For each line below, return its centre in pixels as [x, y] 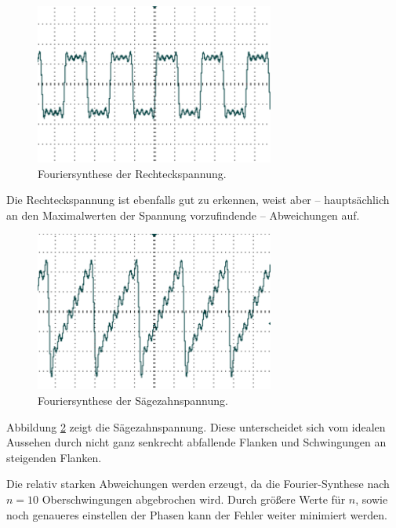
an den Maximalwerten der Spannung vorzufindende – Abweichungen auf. [183, 215]
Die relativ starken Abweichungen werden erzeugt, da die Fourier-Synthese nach [198, 484]
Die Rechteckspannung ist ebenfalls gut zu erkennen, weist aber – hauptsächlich [198, 200]
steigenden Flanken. [54, 457]
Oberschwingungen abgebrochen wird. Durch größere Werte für [194, 499]
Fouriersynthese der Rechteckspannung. [132, 173]
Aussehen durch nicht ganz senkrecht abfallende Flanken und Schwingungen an [196, 442]
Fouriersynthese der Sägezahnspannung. [133, 400]
